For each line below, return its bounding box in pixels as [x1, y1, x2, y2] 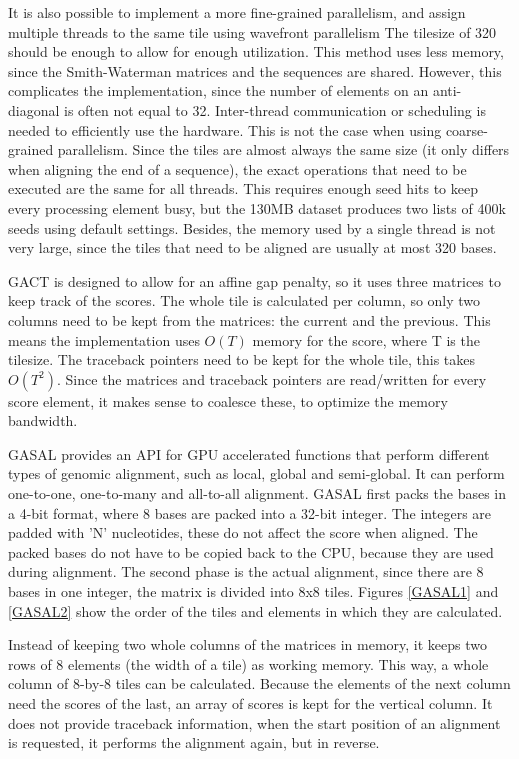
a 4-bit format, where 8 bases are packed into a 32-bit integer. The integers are [8, 502, 492, 523]
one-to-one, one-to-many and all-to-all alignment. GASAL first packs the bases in [8, 483, 507, 504]
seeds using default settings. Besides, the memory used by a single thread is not [8, 217, 496, 238]
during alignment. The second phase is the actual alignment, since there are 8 [8, 561, 484, 582]
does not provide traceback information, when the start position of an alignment [8, 712, 501, 733]
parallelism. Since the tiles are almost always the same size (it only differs [57, 139, 510, 160]
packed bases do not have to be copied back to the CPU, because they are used [8, 541, 494, 562]
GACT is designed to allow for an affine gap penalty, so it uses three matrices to [8, 270, 501, 291]
